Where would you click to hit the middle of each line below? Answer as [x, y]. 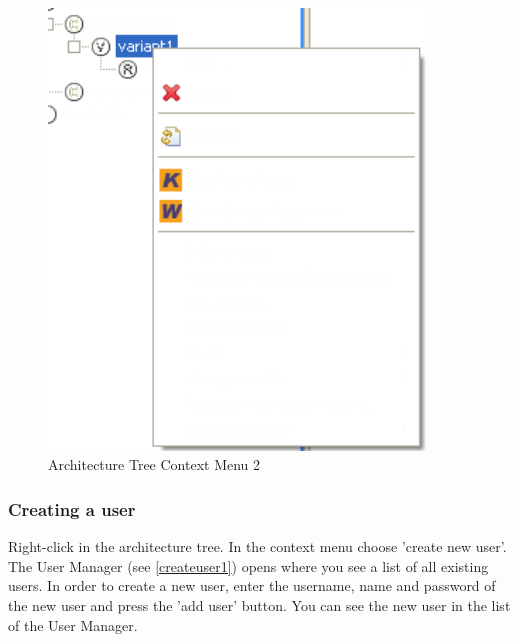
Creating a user [72, 508]
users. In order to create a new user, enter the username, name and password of [252, 585]
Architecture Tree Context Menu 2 [154, 464]
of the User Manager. [73, 624]
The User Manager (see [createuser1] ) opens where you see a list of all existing [248, 565]
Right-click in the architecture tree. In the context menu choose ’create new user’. [257, 546]
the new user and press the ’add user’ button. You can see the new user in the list [259, 604]
